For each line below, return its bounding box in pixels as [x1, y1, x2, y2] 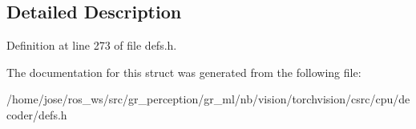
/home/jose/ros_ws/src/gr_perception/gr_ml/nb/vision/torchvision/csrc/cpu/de [6, 91, 410, 107]
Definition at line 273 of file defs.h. [6, 37, 177, 54]
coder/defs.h [6, 106, 67, 123]
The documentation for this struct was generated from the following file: [6, 63, 361, 80]
